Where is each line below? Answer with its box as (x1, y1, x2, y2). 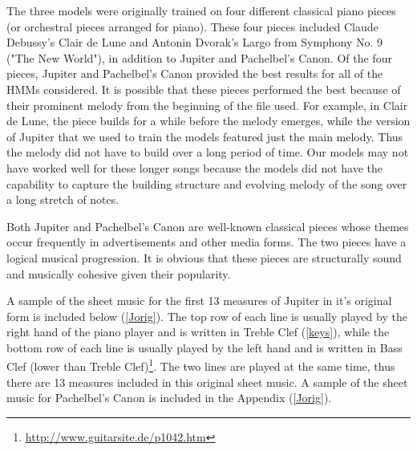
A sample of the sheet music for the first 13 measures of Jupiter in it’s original (6, 292, 392, 309)
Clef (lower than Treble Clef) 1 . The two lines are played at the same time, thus (6, 356, 395, 375)
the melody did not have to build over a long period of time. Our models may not (6, 144, 409, 160)
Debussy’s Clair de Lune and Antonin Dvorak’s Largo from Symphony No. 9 (6, 34, 383, 51)
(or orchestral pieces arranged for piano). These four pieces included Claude (6, 18, 379, 35)
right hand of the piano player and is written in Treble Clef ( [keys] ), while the (6, 323, 390, 340)
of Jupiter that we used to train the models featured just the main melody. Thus (6, 128, 403, 144)
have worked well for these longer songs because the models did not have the (6, 159, 383, 176)
